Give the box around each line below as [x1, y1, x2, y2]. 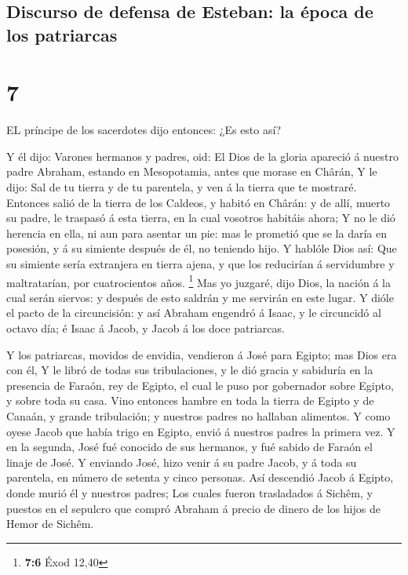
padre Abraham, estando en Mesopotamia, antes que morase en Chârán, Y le [6, 163, 377, 180]
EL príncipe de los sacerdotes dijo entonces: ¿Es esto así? [6, 122, 281, 138]
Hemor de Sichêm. [6, 515, 94, 532]
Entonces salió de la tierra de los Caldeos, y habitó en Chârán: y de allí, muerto [6, 194, 391, 210]
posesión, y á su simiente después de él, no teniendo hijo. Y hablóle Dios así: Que [6, 240, 397, 257]
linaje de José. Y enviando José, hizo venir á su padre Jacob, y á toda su [6, 453, 357, 470]
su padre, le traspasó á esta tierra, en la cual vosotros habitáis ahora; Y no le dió [6, 209, 395, 226]
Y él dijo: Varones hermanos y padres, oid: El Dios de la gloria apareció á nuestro [6, 147, 399, 164]
